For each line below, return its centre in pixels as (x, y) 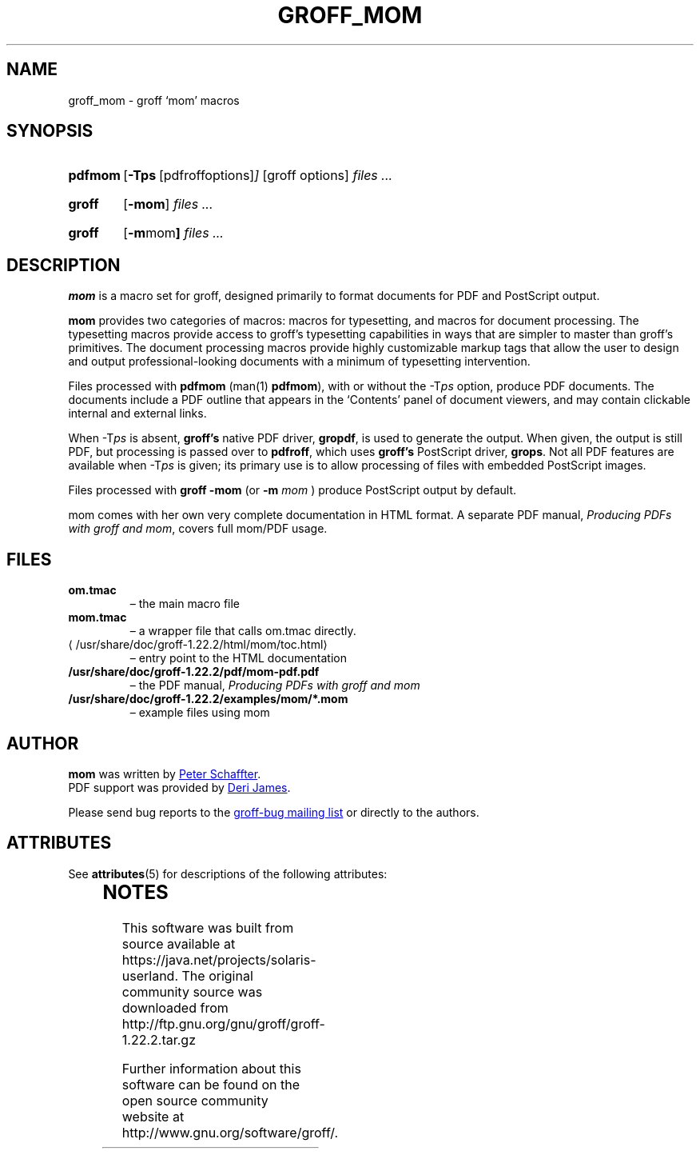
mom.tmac (97, 617)
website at (153, 1116)
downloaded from (175, 1007)
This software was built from (208, 927)
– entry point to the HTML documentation (238, 658)
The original (217, 975)
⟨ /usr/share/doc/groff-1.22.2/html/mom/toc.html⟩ (198, 645)
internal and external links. (137, 414)
